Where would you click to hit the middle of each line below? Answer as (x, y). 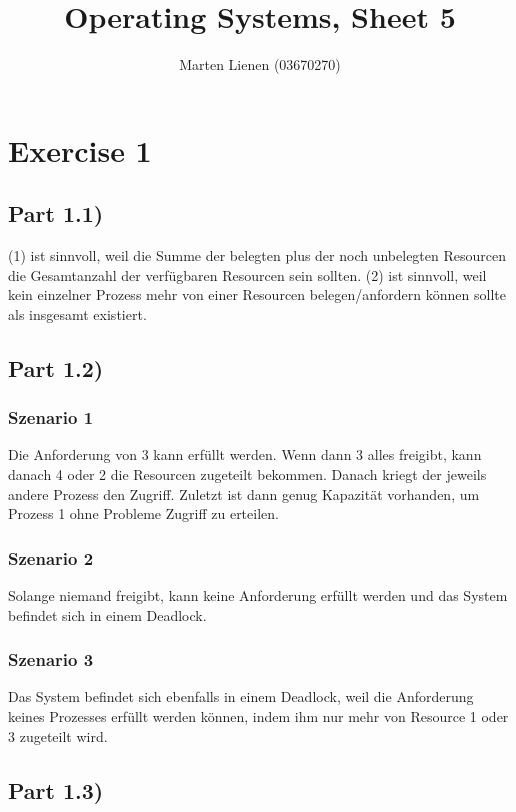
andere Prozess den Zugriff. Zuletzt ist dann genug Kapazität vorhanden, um (244, 493)
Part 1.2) (56, 367)
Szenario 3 (51, 659)
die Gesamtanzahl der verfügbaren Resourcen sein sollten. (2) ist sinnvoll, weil (247, 274)
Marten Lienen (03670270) (260, 64)
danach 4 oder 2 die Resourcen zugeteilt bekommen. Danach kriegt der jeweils (247, 474)
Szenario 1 (51, 417)
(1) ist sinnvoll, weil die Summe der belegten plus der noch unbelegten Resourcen (257, 255)
